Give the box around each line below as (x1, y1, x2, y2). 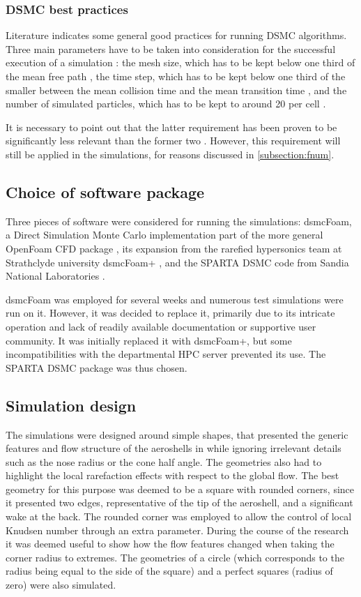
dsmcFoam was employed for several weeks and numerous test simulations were (6, 292, 344, 306)
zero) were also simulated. (6, 577, 116, 592)
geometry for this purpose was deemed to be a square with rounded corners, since (6, 481, 355, 496)
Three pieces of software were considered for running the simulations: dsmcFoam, (6, 213, 352, 228)
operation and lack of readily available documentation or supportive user (6, 319, 316, 333)
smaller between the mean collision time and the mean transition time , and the (6, 82, 347, 97)
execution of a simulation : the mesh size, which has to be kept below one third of (6, 55, 355, 70)
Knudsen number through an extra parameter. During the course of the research (6, 522, 349, 537)
